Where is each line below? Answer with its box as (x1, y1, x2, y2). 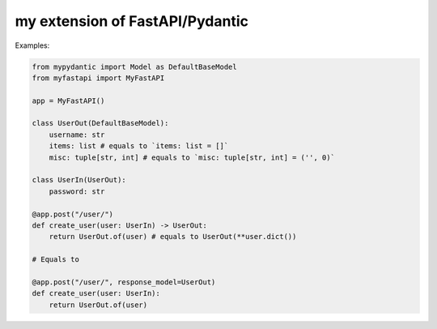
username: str (49, 130, 105, 139)
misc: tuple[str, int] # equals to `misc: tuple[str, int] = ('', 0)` (49, 152, 336, 162)
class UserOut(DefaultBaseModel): (32, 118, 169, 128)
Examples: (15, 41, 50, 50)
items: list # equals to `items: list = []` (49, 142, 229, 151)
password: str (49, 186, 105, 196)
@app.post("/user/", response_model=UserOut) (32, 277, 216, 287)
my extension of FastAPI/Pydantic (15, 12, 248, 30)
